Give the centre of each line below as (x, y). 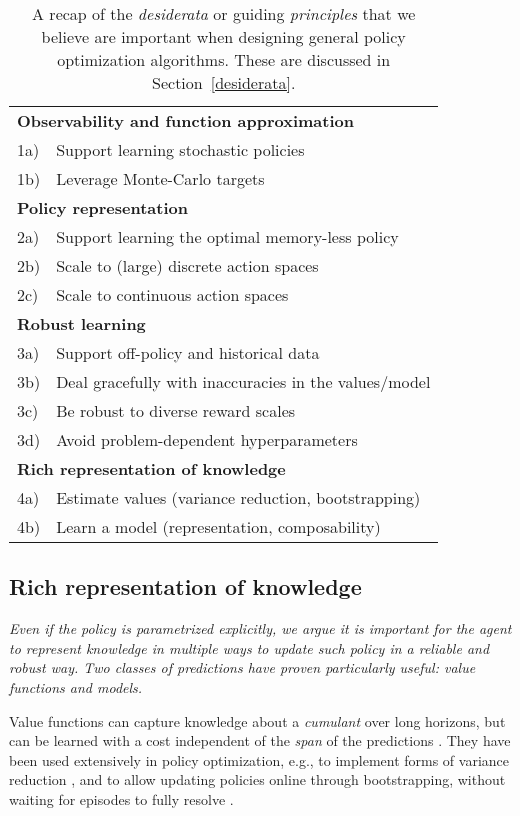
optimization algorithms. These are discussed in (224, 59)
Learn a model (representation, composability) (218, 526)
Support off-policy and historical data (188, 352)
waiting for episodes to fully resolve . (121, 798)
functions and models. (76, 686)
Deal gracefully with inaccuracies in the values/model (243, 381)
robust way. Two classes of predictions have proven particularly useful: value (242, 667)
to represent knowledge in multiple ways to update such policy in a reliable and (249, 647)
